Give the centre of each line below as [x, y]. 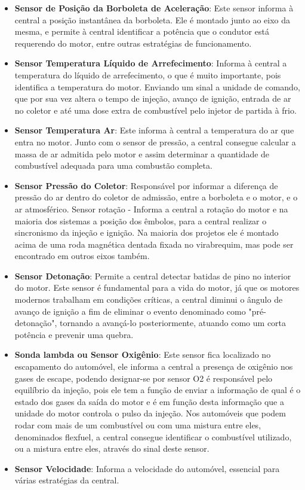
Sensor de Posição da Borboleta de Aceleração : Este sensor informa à [154, 8]
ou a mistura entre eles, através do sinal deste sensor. [112, 448]
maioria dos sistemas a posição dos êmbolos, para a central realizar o [141, 220]
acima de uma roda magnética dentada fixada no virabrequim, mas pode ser [154, 244]
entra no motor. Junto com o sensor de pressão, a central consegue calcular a [155, 141]
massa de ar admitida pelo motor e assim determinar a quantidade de [142, 153]
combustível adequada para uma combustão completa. [113, 165]
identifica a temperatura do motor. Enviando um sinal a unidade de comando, [157, 86]
